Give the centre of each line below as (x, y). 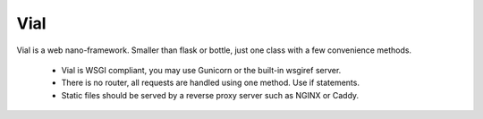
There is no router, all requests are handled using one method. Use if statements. (210, 83)
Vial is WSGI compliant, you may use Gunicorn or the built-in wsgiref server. (201, 70)
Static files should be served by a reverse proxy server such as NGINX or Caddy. (210, 95)
